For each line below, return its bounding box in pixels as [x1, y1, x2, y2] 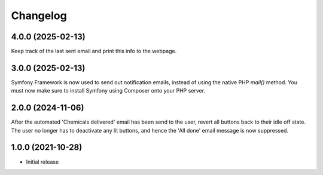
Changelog [11, 9, 67, 22]
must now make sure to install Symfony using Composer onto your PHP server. [11, 87, 206, 94]
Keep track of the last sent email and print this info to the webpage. [11, 48, 177, 55]
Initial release [26, 158, 59, 165]
